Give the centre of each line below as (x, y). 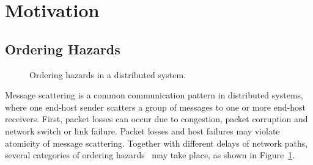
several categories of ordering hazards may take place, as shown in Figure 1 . (150, 155)
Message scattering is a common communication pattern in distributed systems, (154, 95)
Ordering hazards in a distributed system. (108, 74)
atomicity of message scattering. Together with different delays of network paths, (156, 143)
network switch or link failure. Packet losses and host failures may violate (142, 130)
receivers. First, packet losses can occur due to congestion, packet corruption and (156, 119)
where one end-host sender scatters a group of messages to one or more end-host (155, 107)
